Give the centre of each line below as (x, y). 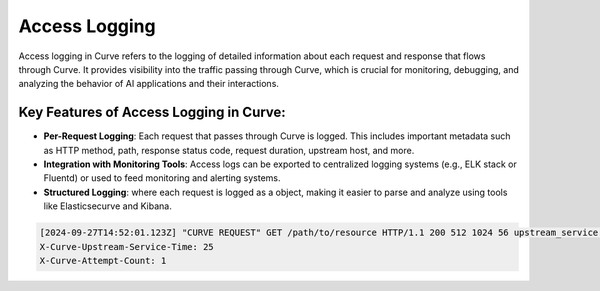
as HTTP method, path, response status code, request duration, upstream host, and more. (229, 150)
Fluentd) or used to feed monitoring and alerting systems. (162, 178)
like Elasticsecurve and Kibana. (107, 206)
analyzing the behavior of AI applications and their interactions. (149, 84)
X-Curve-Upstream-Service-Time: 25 (126, 246)
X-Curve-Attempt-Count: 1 (103, 260)
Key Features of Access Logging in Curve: (152, 112)
